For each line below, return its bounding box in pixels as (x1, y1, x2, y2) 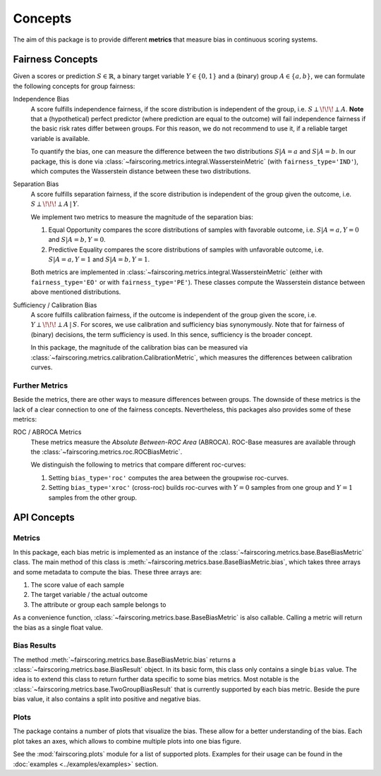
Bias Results (13, 641, 56, 651)
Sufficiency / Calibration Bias (13, 300, 97, 309)
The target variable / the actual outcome (30, 591, 148, 599)
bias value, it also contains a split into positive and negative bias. (13, 695, 201, 703)
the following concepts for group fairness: (13, 82, 135, 90)
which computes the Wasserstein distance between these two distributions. (30, 166, 251, 175)
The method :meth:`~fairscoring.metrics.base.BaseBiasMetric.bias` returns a (13, 655, 236, 664)
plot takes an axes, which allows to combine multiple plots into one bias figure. (13, 737, 242, 745)
